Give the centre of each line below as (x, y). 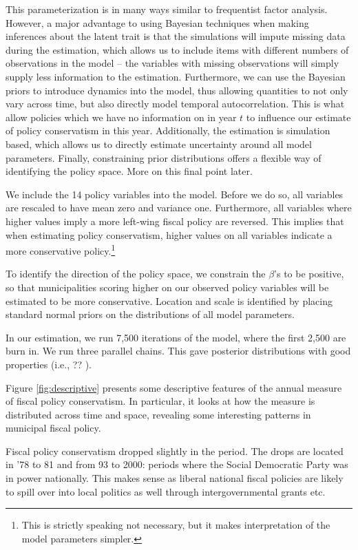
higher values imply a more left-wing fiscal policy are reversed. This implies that (175, 221)
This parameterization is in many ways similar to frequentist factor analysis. (167, 9)
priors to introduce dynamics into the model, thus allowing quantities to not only (177, 90)
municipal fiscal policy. (53, 428)
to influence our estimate (298, 117)
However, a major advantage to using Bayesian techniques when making (157, 22)
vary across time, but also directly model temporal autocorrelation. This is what (175, 104)
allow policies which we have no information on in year (121, 117)
